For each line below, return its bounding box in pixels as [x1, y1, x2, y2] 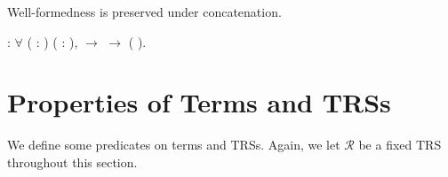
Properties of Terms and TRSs [7, 84, 391, 120]
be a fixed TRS [358, 135, 442, 154]
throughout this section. [7, 152, 138, 171]
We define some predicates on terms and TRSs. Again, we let [7, 135, 340, 154]
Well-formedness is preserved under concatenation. [7, 3, 282, 20]
